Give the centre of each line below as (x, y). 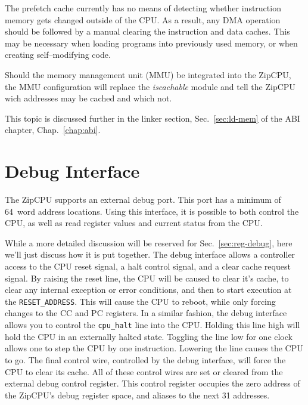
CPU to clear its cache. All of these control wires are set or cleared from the (144, 371)
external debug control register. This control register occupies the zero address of (153, 383)
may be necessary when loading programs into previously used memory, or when (151, 43)
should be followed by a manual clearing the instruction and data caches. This (147, 31)
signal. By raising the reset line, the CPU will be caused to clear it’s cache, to (147, 278)
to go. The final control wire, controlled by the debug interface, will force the (145, 359)
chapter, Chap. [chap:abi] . (53, 130)
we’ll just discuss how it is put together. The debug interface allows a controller (150, 254)
